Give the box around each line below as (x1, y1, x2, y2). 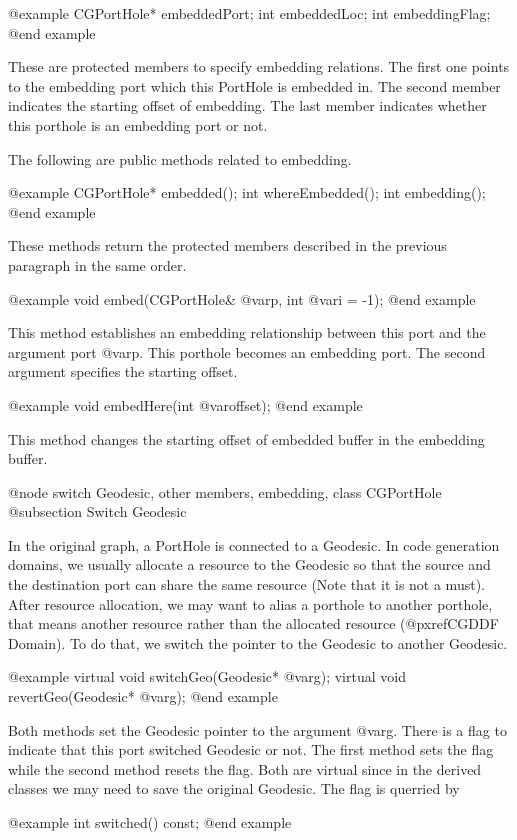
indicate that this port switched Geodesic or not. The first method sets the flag (8, 739, 494, 760)
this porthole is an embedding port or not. (8, 114, 268, 135)
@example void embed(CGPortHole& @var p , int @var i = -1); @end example (8, 288, 476, 309)
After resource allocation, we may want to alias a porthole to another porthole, (8, 593, 493, 614)
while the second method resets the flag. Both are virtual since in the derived (8, 758, 482, 779)
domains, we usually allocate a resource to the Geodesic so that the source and (8, 554, 491, 575)
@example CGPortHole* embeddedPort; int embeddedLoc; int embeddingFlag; (8, 3, 491, 23)
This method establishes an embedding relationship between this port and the (8, 322, 486, 343)
